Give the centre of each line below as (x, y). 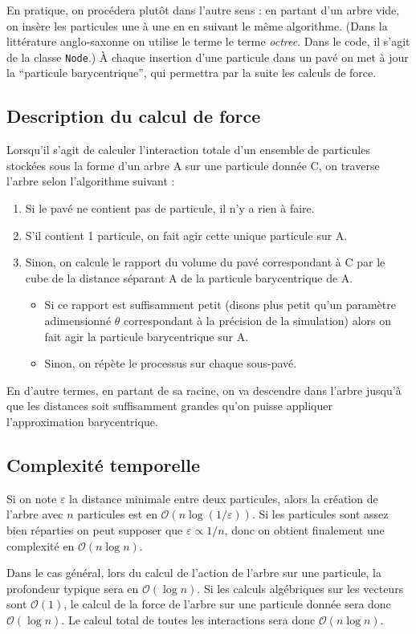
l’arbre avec (35, 514)
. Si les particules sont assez (320, 514)
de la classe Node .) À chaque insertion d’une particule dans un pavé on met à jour (208, 57)
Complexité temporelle (103, 464)
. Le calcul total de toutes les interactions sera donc (188, 619)
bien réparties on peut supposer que (95, 529)
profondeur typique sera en (73, 588)
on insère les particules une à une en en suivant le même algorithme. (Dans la (197, 25)
